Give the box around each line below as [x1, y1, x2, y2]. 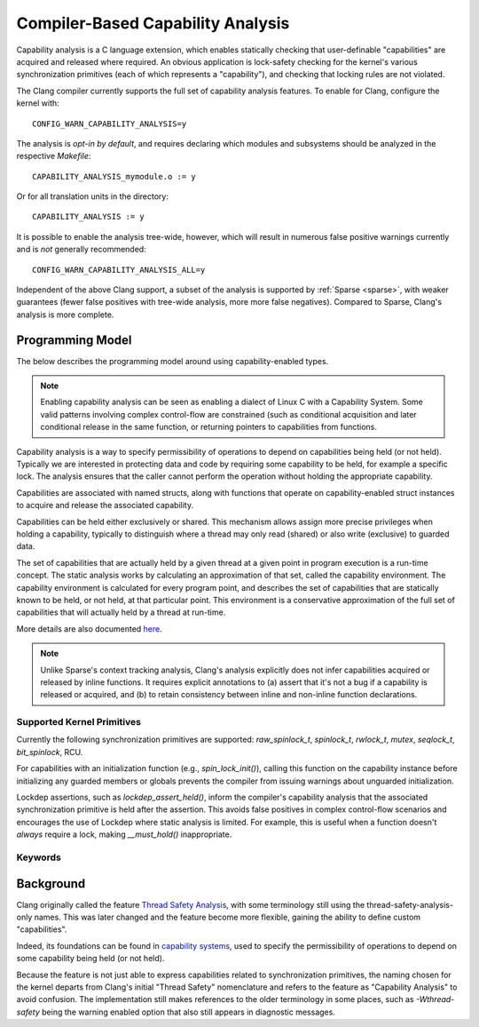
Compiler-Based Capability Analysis [16, 13, 290, 33]
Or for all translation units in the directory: [16, 191, 169, 202]
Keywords [16, 851, 61, 864]
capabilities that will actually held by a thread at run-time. [16, 607, 226, 617]
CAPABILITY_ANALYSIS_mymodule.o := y [32, 171, 197, 181]
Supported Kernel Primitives [16, 716, 142, 728]
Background [16, 876, 86, 891]
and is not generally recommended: [16, 244, 146, 255]
